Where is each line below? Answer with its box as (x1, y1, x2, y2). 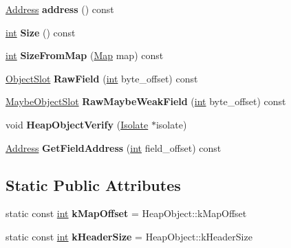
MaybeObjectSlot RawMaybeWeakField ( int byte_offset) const (6, 94, 286, 109)
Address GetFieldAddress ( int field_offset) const (6, 140, 222, 155)
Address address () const (6, 2, 114, 16)
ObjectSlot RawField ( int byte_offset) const (6, 71, 198, 85)
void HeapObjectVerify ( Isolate (6, 117, 149, 131)
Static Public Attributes (6, 174, 181, 195)
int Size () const (6, 25, 76, 39)
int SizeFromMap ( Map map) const (6, 48, 164, 63)
